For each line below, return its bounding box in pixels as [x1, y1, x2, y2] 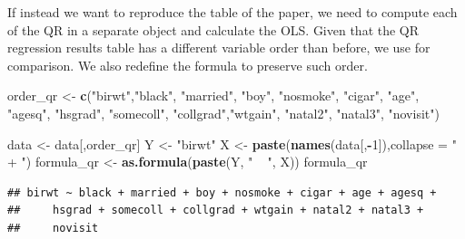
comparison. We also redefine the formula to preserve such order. [7, 55, 368, 74]
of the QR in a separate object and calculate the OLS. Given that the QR [7, 20, 420, 39]
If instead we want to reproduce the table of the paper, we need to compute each [7, 3, 458, 21]
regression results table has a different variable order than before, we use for [7, 38, 430, 57]
